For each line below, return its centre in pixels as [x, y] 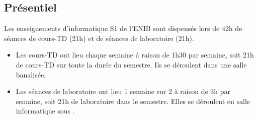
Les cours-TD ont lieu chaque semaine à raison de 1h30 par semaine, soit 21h [135, 55]
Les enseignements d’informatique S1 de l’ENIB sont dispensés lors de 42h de [123, 28]
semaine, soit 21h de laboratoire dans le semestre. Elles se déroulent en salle [133, 101]
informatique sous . [45, 111]
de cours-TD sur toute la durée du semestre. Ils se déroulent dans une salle [131, 64]
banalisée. [31, 74]
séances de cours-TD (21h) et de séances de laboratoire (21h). [99, 38]
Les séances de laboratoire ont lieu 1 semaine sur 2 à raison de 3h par [123, 91]
